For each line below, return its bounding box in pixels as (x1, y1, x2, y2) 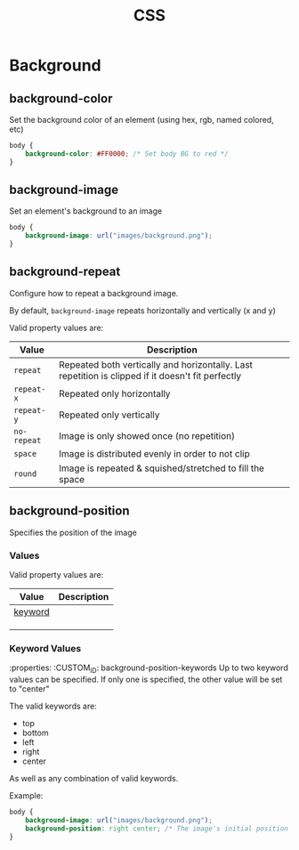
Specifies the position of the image (9, 527, 138, 538)
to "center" (9, 684, 50, 694)
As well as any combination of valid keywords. (9, 773, 179, 784)
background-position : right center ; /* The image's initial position (25, 824, 289, 833)
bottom (21, 727, 49, 739)
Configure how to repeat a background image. (9, 287, 179, 298)
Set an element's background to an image (9, 206, 163, 216)
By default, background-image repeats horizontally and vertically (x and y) (9, 304, 276, 316)
